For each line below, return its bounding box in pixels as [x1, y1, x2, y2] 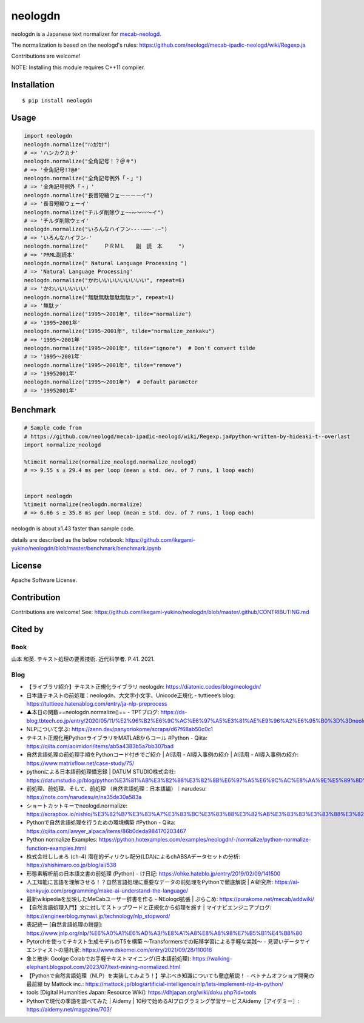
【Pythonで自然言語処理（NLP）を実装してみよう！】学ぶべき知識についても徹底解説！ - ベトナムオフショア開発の [26, 971, 315, 979]
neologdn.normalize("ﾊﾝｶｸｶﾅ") [24, 141, 111, 148]
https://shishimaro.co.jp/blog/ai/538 [26, 862, 116, 869]
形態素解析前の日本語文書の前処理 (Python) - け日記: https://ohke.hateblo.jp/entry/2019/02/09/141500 [26, 869, 281, 877]
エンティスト [26, 947, 59, 954]
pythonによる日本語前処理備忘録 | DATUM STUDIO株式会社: [26, 768, 176, 775]
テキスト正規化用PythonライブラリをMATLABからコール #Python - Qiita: [26, 734, 207, 741]
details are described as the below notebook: [11, 536, 124, 543]
